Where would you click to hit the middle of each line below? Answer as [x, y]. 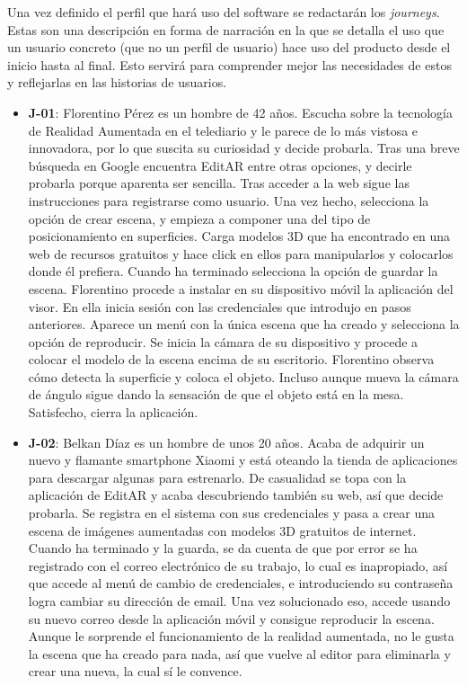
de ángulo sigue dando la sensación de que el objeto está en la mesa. [216, 394]
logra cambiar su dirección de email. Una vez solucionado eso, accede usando [239, 601]
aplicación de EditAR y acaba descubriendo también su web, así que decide [236, 495]
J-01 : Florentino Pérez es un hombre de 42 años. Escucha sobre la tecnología [240, 112]
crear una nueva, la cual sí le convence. [135, 671]
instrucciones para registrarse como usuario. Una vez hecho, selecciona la [229, 200]
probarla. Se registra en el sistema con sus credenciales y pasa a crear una [232, 513]
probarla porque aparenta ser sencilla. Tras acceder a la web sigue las [219, 183]
